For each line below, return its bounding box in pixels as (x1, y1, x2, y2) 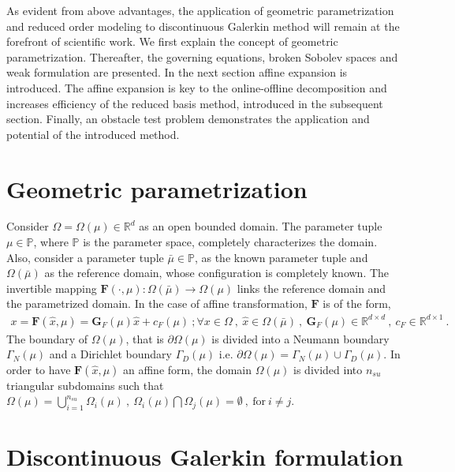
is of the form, (323, 295, 391, 312)
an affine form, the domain (123, 361, 252, 377)
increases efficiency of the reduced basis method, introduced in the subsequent (6, 95, 383, 111)
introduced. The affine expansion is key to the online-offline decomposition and (6, 79, 387, 96)
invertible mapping (6, 279, 97, 296)
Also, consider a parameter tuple (6, 249, 164, 265)
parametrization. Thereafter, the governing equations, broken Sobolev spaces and (6, 48, 398, 65)
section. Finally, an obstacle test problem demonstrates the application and (6, 111, 370, 127)
